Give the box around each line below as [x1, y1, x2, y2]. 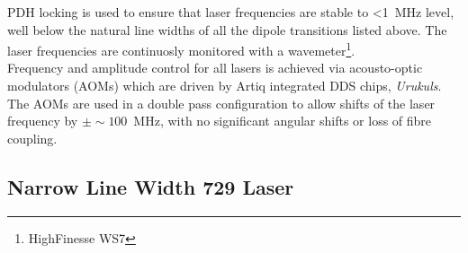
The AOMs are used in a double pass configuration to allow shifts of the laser [7, 93, 436, 112]
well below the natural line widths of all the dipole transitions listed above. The [7, 20, 447, 39]
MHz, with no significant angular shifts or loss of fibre [133, 111, 432, 130]
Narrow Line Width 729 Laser [7, 172, 294, 200]
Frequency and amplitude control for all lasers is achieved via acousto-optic [7, 58, 423, 77]
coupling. [7, 128, 58, 147]
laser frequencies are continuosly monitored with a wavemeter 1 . [7, 39, 355, 59]
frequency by [7, 111, 78, 130]
